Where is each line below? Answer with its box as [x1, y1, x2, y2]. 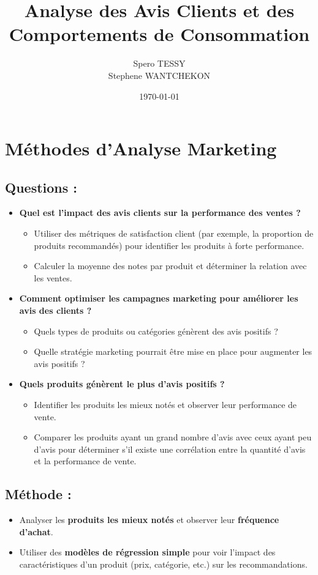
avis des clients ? [19, 304, 92, 317]
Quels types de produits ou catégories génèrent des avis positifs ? [34, 324, 278, 337]
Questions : [5, 177, 78, 196]
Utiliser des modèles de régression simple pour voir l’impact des [19, 546, 276, 558]
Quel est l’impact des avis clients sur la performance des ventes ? [19, 206, 301, 219]
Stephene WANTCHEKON [108, 69, 211, 81]
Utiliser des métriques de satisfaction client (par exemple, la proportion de [34, 227, 314, 240]
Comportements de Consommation [9, 21, 310, 46]
